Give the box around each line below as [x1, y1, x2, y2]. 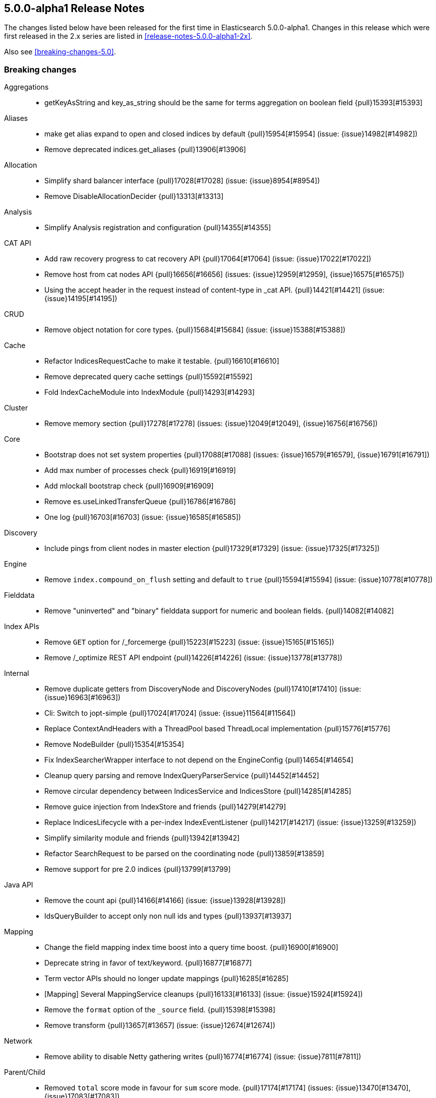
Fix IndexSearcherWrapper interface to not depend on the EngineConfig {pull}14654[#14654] [44, 756, 353, 765]
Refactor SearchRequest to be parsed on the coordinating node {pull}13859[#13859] [44, 849, 324, 858]
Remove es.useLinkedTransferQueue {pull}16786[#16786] [44, 497, 236, 506]
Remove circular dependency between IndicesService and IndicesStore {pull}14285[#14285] [44, 787, 351, 796]
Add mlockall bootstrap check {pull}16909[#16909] [44, 482, 214, 491]
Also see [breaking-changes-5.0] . [4, 47, 116, 56]
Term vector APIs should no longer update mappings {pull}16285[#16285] [44, 974, 289, 983]
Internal [4, 669, 29, 678]
